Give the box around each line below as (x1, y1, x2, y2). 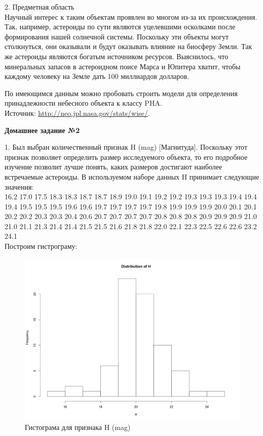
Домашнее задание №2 (5, 124, 80, 135)
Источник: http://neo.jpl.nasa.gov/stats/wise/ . (5, 107, 150, 118)
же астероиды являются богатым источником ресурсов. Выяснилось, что (5, 51, 229, 61)
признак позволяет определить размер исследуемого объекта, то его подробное (5, 151, 248, 162)
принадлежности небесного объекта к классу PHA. (5, 98, 162, 108)
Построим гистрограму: (5, 241, 78, 251)
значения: (5, 181, 34, 192)
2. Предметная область (5, 2, 74, 12)
